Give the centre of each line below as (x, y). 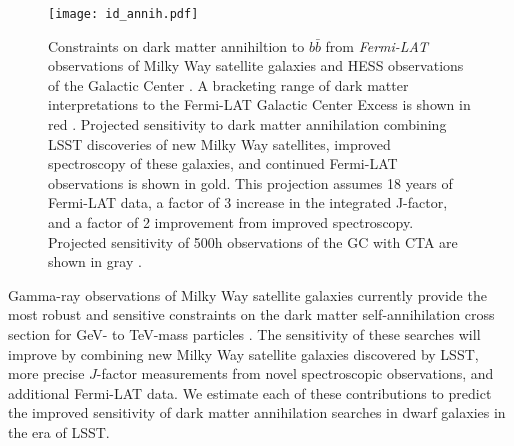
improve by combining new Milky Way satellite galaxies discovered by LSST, (243, 353)
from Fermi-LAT (376, 45)
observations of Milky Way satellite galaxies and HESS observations (256, 65)
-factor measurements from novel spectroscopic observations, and (295, 373)
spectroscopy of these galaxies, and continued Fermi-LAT (223, 163)
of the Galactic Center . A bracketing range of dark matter (228, 84)
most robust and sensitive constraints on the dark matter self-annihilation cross (251, 314)
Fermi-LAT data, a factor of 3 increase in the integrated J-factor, (248, 202)
